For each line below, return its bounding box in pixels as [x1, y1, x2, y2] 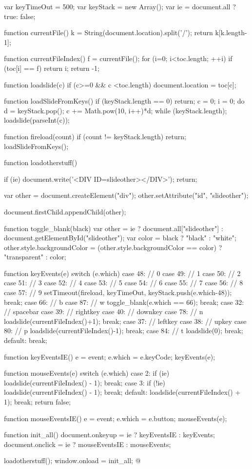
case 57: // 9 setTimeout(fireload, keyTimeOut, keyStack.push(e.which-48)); [4, 287, 232, 298]
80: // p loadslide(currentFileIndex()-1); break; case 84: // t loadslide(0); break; [4, 325, 243, 336]
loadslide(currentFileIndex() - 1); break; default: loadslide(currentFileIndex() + [4, 387, 241, 397]
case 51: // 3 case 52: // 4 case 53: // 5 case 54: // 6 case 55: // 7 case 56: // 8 [4, 277, 243, 288]
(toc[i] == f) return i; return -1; [4, 63, 99, 73]
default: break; [4, 335, 47, 345]
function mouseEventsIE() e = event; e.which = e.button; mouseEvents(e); [4, 413, 227, 423]
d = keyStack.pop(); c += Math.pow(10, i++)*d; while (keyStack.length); [4, 105, 227, 115]
